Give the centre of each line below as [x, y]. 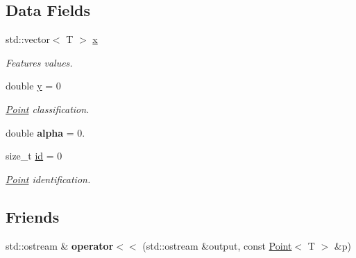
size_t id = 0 [34, 156]
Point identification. [48, 179]
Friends [33, 216]
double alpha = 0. [45, 132]
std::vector [28, 39]
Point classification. [48, 109]
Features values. [39, 62]
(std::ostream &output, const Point [217, 245]
